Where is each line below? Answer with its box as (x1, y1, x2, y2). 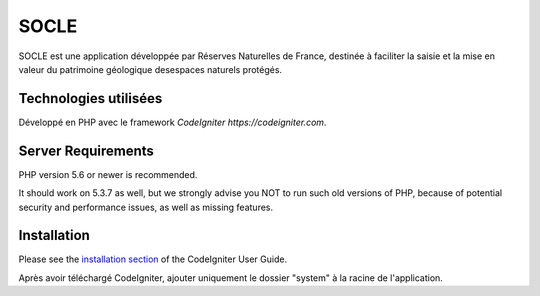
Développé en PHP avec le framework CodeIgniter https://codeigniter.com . (18, 116, 327, 128)
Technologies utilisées (18, 90, 163, 107)
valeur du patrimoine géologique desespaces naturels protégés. (18, 63, 283, 75)
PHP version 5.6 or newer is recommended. (18, 168, 198, 180)
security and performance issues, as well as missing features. (18, 201, 274, 213)
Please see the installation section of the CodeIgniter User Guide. (18, 253, 288, 265)
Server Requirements (18, 142, 155, 159)
